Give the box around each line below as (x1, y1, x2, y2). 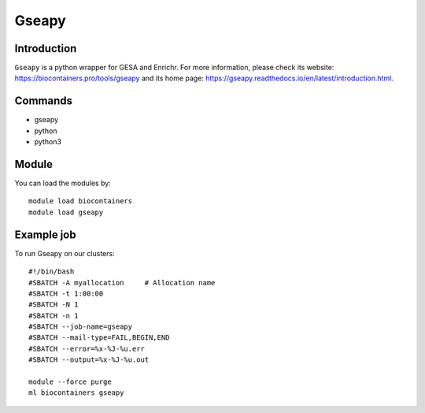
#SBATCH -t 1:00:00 (28, 288, 104, 298)
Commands (14, 95, 73, 108)
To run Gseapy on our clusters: (14, 248, 115, 258)
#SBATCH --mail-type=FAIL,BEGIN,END (28, 333, 170, 342)
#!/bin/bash (28, 267, 75, 276)
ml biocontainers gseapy (28, 389, 124, 397)
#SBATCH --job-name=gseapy (28, 322, 133, 331)
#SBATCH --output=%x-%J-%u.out (28, 355, 150, 364)
